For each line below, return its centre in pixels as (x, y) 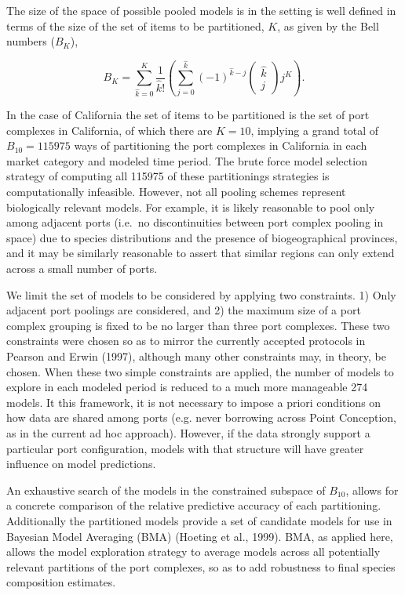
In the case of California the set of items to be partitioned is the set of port (188, 115)
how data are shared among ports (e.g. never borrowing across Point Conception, (201, 417)
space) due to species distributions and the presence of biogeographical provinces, (202, 237)
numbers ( (31, 41)
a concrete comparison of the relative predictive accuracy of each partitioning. (194, 505)
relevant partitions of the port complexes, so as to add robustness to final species (201, 566)
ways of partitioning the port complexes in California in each (221, 145)
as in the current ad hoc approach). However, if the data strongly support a (188, 432)
